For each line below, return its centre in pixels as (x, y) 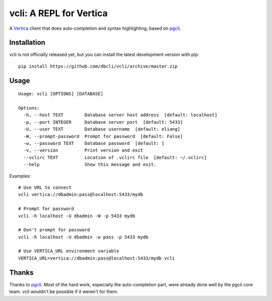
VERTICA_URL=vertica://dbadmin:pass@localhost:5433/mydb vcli (97, 258)
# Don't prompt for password (54, 230)
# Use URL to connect (45, 187)
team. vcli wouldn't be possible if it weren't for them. (64, 292)
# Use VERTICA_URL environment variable (69, 251)
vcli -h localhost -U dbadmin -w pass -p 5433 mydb (83, 237)
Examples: (20, 176)
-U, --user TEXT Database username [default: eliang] (102, 129)
